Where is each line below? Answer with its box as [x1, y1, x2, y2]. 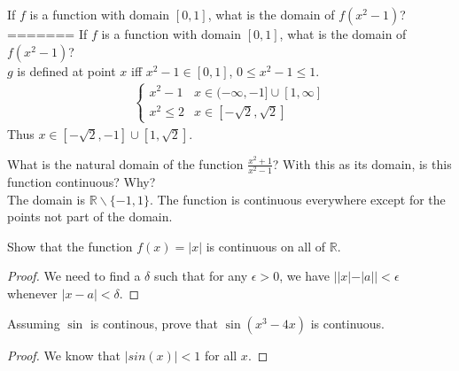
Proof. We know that [7, 345, 121, 364]
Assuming [7, 313, 60, 332]
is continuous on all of [206, 236, 326, 255]
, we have [279, 267, 330, 285]
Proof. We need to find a [7, 267, 141, 285]
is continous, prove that [89, 313, 219, 332]
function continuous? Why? [7, 173, 156, 191]
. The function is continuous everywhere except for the [149, 189, 446, 208]
